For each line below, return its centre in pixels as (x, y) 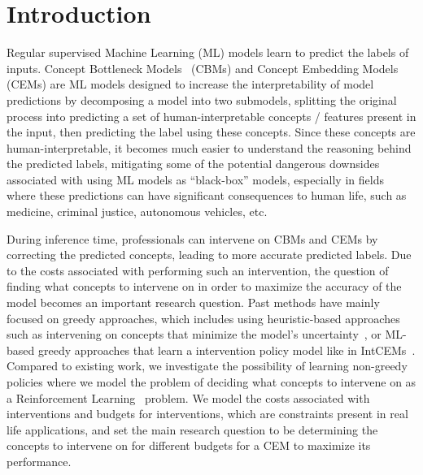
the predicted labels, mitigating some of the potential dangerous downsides (193, 164)
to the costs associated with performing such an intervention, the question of (198, 270)
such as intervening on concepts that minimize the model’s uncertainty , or (194, 334)
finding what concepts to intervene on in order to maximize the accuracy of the (204, 286)
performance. (39, 461)
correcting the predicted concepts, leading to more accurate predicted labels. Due (209, 255)
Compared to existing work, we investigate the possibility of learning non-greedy (207, 366)
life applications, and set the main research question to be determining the (192, 429)
